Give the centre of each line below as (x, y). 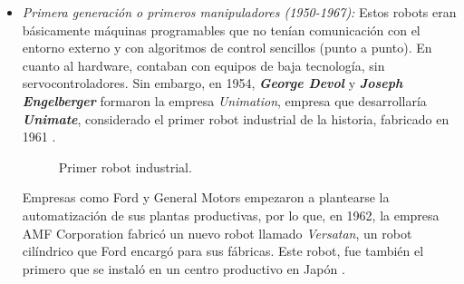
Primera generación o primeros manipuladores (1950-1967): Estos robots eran (239, 12)
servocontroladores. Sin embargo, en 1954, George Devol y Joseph (213, 83)
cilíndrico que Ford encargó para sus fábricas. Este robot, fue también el (223, 251)
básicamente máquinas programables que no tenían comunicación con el (221, 29)
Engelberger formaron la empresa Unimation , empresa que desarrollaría (224, 100)
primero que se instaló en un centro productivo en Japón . (184, 268)
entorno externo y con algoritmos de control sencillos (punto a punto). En (227, 48)
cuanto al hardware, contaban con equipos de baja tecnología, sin (203, 65)
